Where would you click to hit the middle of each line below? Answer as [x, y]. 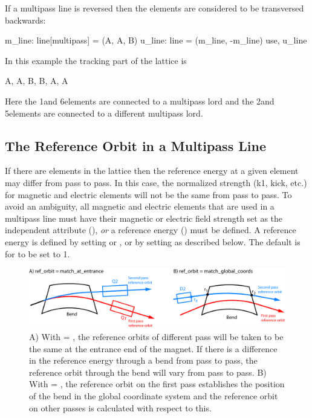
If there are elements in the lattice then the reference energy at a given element [152, 171]
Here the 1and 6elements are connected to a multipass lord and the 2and [140, 101]
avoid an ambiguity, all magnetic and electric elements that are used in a [140, 206]
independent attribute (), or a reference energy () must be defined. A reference [151, 230]
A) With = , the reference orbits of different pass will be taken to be [156, 337]
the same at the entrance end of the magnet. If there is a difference [153, 348]
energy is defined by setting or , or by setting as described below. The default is [153, 241]
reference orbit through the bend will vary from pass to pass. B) [148, 372]
